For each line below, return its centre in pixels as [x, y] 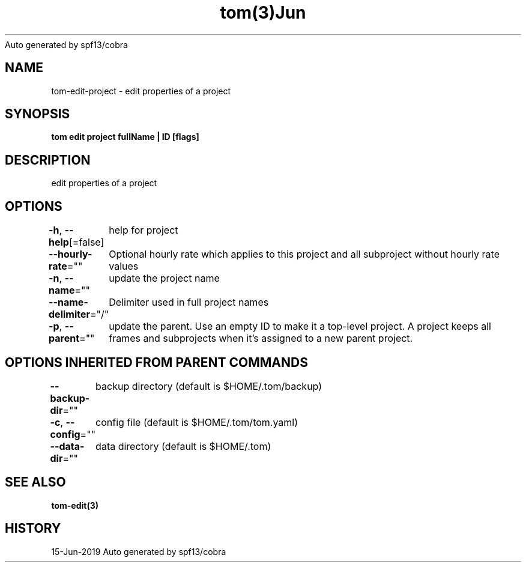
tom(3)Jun [263, 13]
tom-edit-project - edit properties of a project [141, 91]
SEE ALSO [35, 482]
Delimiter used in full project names [189, 302]
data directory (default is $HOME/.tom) [183, 446]
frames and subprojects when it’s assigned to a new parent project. [261, 338]
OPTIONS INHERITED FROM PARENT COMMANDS [156, 362]
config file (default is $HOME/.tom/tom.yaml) [197, 422]
